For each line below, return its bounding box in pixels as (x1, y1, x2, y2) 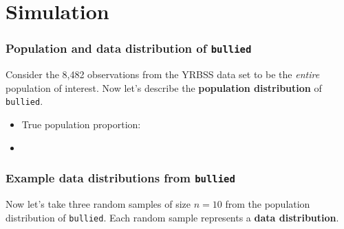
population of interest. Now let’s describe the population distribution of (6, 80, 322, 95)
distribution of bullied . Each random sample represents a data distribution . (6, 210, 339, 224)
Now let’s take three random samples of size (6, 196, 191, 210)
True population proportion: (21, 117, 141, 131)
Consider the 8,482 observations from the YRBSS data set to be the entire (6, 67, 320, 82)
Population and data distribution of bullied (6, 40, 252, 57)
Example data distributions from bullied (6, 169, 235, 186)
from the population (225, 196, 310, 210)
